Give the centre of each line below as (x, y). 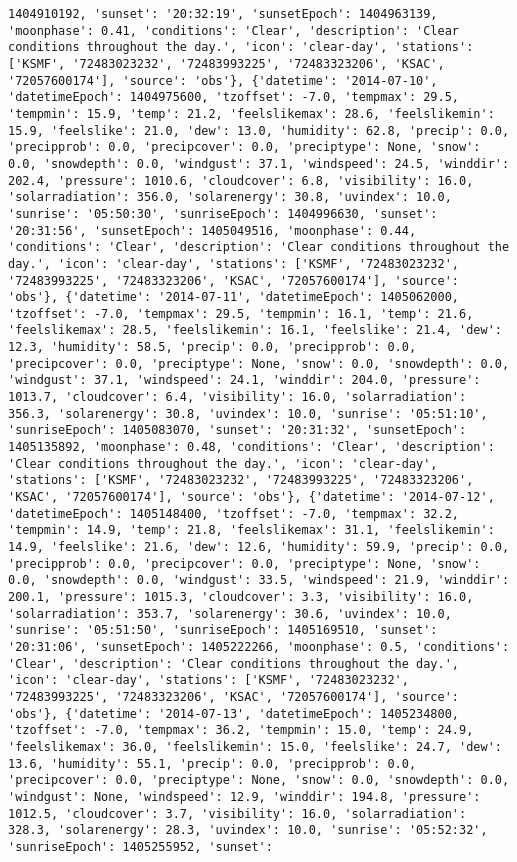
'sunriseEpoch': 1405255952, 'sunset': (140, 846)
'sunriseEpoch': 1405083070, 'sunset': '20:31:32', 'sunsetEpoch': (237, 430)
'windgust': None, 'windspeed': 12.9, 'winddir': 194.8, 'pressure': (244, 796)
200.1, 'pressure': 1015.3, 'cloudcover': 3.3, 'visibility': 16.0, (241, 596)
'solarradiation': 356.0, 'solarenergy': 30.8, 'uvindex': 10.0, (230, 197)
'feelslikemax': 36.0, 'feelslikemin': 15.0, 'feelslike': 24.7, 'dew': (255, 746)
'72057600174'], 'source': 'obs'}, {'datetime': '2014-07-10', (223, 80)
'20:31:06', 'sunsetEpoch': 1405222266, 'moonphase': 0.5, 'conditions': (259, 646)
